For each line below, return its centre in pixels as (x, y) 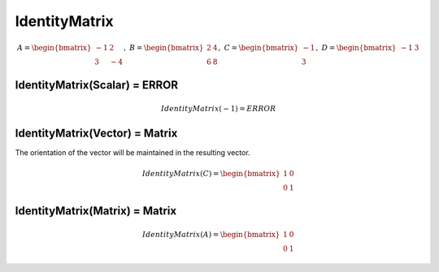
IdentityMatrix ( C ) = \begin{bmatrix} (211, 174)
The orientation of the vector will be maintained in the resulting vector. (133, 153)
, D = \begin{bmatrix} (356, 48)
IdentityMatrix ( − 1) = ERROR (219, 109)
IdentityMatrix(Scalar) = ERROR (97, 85)
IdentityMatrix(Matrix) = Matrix (96, 211)
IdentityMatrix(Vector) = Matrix (96, 134)
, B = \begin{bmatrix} (163, 48)
